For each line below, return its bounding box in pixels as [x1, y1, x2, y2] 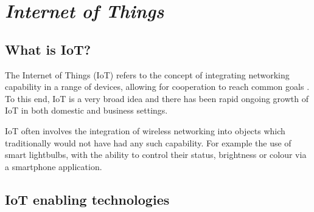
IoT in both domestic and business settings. [5, 104, 168, 117]
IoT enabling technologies [5, 190, 170, 208]
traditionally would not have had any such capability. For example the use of [5, 136, 291, 149]
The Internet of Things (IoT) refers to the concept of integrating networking [5, 68, 290, 81]
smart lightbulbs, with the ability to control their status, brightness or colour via [5, 148, 307, 161]
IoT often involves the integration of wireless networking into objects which [5, 124, 285, 137]
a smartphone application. [5, 160, 102, 173]
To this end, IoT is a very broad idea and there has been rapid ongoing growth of [5, 92, 309, 104]
